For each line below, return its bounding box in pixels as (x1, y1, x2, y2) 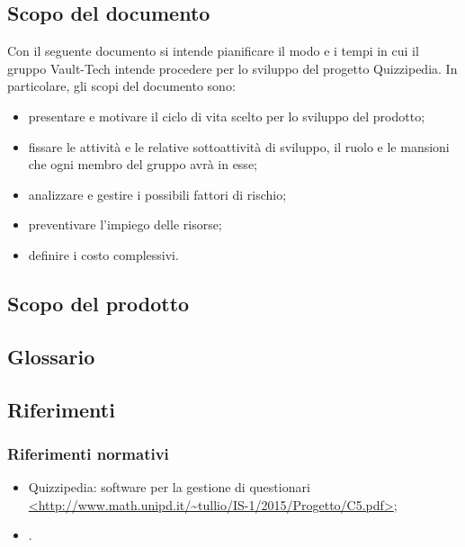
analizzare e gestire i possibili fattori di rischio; (28, 184, 287, 203)
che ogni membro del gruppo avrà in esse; (28, 155, 257, 174)
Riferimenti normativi (7, 442, 169, 464)
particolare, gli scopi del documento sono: (7, 76, 236, 95)
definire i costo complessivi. (28, 245, 179, 264)
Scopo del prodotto (7, 289, 190, 317)
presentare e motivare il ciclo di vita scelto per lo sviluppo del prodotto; (28, 106, 425, 125)
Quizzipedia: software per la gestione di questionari (28, 478, 310, 497)
